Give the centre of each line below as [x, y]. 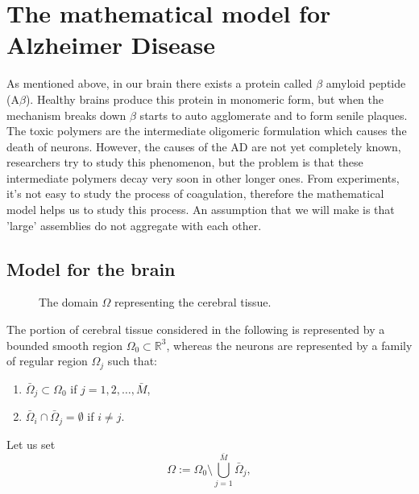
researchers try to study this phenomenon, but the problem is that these [185, 162]
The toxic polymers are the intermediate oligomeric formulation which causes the [207, 131]
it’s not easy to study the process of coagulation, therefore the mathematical [195, 193]
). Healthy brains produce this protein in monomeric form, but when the [204, 99]
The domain [68, 302]
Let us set [31, 444]
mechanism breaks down [66, 115]
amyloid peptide [366, 83]
